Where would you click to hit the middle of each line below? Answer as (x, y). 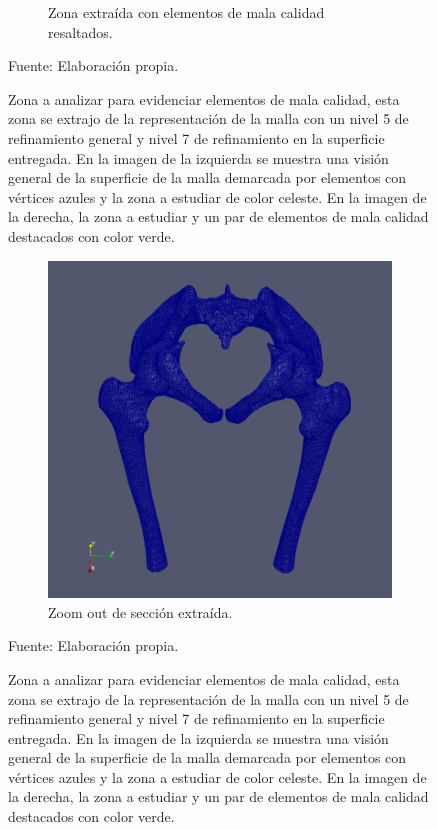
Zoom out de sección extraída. (140, 611)
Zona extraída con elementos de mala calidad (186, 12)
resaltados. (80, 31)
